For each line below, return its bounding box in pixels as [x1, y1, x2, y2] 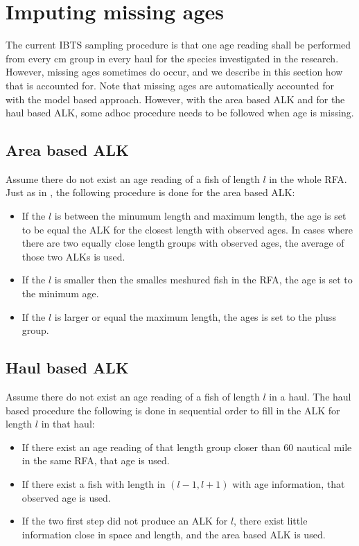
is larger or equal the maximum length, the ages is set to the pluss [54, 309, 336, 324]
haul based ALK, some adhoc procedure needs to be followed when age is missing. [6, 105, 354, 120]
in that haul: [41, 416, 95, 431]
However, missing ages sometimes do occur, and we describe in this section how [6, 64, 343, 79]
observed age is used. [21, 490, 111, 504]
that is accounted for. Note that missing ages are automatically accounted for [6, 78, 335, 92]
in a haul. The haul [269, 389, 351, 404]
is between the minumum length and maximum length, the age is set [54, 209, 347, 223]
